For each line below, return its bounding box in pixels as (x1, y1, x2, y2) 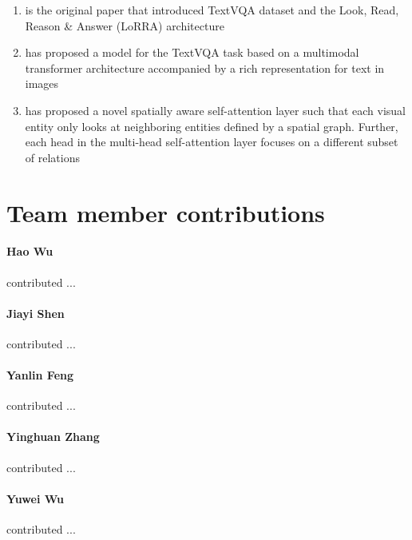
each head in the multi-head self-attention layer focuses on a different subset (25, 133, 398, 150)
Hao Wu (6, 243, 53, 260)
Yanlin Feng (6, 367, 73, 383)
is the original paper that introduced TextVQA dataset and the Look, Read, (25, 2, 399, 18)
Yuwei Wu (6, 490, 64, 506)
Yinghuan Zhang (6, 428, 100, 445)
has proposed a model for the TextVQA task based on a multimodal (25, 44, 359, 61)
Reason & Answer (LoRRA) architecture (25, 17, 224, 34)
